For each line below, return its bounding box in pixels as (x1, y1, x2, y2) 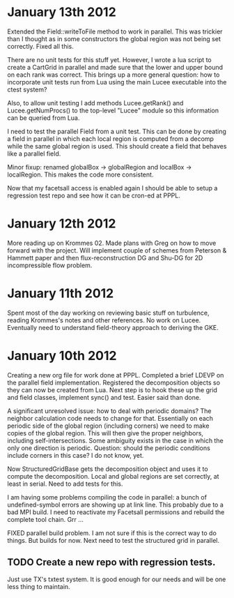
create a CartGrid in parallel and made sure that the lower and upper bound (7, 63, 224, 71)
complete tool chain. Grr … (7, 515, 84, 523)
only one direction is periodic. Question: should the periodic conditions (7, 444, 210, 452)
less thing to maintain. (7, 582, 71, 590)
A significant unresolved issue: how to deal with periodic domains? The (7, 406, 212, 415)
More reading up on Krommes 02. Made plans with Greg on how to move (7, 239, 217, 247)
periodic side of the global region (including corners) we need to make (7, 421, 210, 430)
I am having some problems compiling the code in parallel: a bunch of (7, 493, 208, 501)
